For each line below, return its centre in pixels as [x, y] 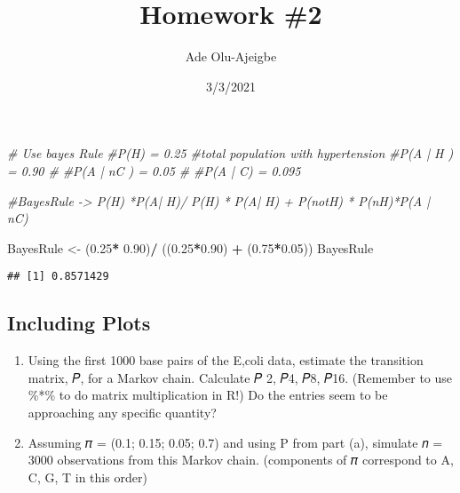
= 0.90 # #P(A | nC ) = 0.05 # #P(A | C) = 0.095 [154, 170]
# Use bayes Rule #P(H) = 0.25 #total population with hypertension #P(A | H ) [230, 153]
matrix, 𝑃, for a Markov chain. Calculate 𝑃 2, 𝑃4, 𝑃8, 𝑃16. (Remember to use [240, 377]
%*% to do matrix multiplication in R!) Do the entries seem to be [208, 395]
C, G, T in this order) [87, 477]
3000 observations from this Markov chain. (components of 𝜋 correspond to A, [241, 460]
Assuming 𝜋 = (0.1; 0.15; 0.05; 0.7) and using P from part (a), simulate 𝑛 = [235, 442]
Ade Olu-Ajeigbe [231, 56]
